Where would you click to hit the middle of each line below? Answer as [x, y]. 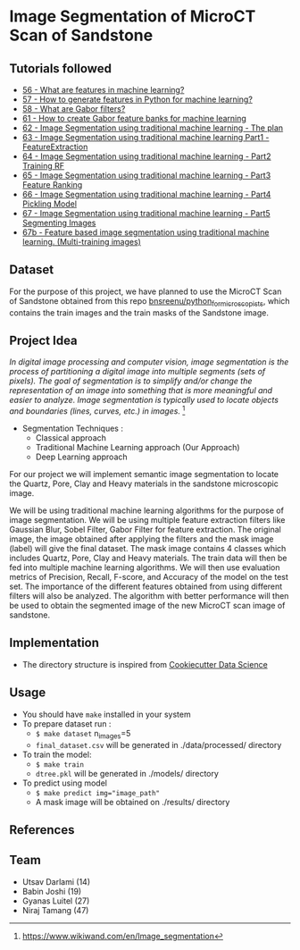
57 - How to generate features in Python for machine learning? [137, 99]
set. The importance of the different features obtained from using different [146, 586]
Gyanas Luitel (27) [56, 901]
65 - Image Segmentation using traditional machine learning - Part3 [146, 175]
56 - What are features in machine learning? [103, 90]
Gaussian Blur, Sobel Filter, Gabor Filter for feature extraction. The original [145, 530]
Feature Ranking [52, 185]
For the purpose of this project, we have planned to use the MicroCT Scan [146, 291]
